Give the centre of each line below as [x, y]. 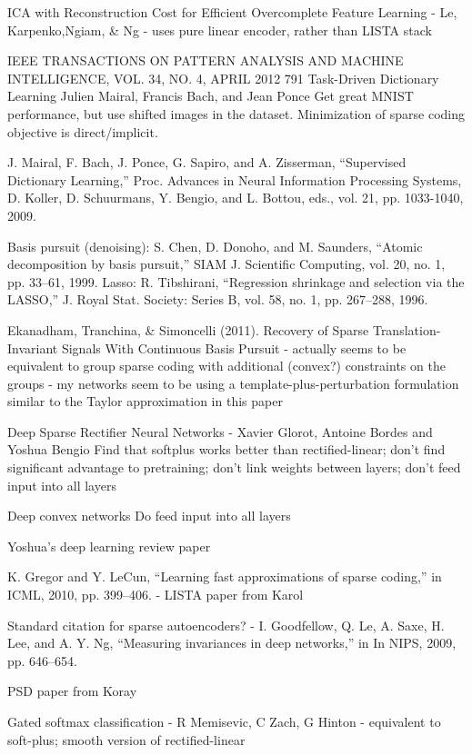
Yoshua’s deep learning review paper [109, 546]
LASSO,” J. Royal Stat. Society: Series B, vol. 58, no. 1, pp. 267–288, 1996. [218, 299]
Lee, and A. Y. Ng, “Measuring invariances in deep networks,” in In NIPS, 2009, [232, 643]
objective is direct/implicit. [83, 131]
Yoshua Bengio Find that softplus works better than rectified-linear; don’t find [226, 449]
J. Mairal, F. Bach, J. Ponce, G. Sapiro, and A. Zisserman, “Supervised [207, 162]
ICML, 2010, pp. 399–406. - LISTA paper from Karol [156, 595]
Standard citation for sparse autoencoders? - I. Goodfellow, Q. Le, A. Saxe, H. [226, 625]
